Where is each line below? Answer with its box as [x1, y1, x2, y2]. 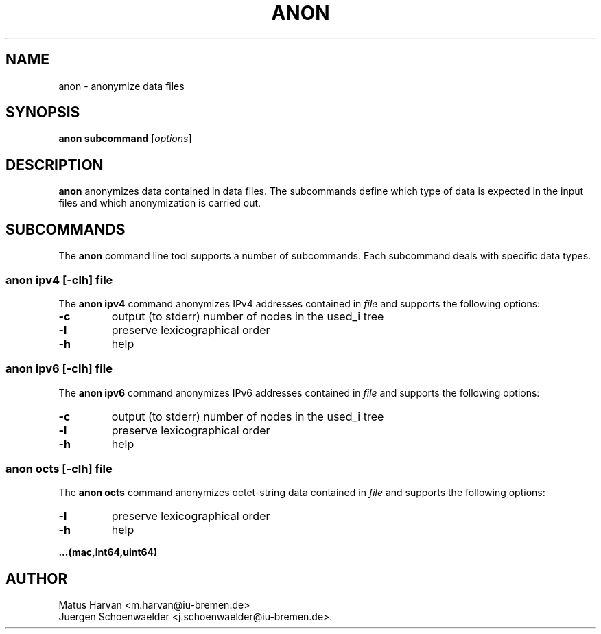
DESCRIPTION [5, 156, 104, 174]
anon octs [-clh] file [5, 462, 113, 475]
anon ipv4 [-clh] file [5, 272, 113, 287]
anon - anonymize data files [58, 80, 185, 92]
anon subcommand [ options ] [58, 132, 192, 145]
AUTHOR [5, 570, 68, 587]
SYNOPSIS [5, 104, 80, 121]
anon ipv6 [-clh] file [5, 362, 113, 376]
